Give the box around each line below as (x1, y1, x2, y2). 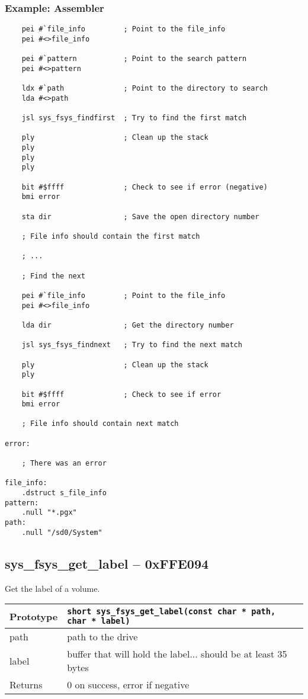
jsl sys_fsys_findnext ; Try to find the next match (21, 341, 242, 349)
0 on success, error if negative (67, 678, 190, 692)
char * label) (67, 616, 130, 626)
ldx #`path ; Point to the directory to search (21, 84, 268, 93)
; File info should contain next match (21, 419, 179, 428)
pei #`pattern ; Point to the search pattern (21, 54, 247, 63)
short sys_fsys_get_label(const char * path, (67, 607, 276, 617)
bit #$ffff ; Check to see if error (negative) (21, 182, 268, 191)
